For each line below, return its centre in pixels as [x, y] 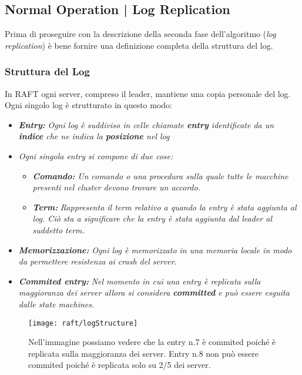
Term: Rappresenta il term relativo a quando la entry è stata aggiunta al [165, 207]
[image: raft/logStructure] [83, 323]
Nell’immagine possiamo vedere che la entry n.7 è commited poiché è [152, 342]
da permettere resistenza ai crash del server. [98, 261]
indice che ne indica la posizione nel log [94, 136]
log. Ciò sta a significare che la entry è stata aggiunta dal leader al [152, 218]
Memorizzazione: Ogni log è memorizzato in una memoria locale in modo [155, 250]
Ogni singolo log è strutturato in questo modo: [88, 105]
